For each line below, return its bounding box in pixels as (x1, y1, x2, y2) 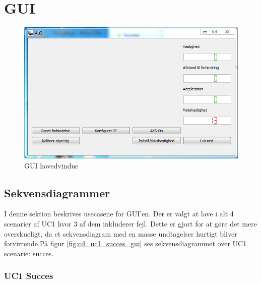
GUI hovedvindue (24, 160, 79, 171)
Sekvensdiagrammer (4, 185, 110, 200)
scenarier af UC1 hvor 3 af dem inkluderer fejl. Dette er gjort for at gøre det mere (4, 218, 257, 229)
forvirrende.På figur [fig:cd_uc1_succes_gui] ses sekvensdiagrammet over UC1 (4, 238, 247, 249)
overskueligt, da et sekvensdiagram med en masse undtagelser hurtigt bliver (4, 228, 237, 239)
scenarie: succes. (4, 248, 54, 258)
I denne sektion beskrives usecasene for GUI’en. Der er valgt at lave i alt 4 (4, 208, 234, 219)
